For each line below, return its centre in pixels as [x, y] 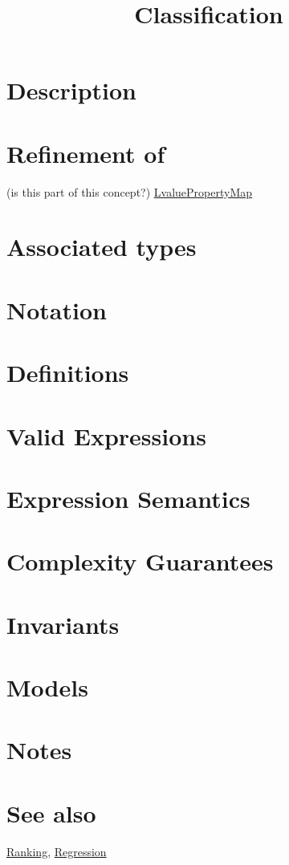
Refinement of [86, 153]
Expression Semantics [128, 498]
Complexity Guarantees [140, 561]
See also [51, 812]
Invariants [63, 624]
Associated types [102, 247]
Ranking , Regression [57, 851]
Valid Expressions [106, 435]
